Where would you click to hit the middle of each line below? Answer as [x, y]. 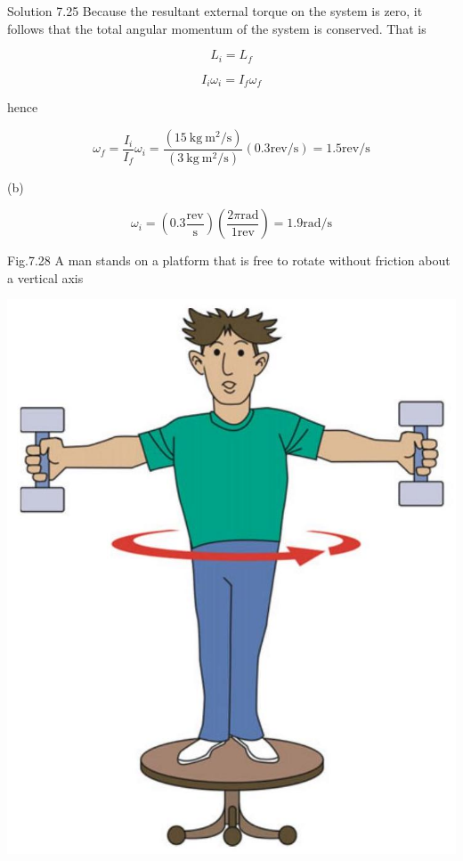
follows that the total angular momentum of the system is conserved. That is [217, 28]
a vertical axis [45, 277]
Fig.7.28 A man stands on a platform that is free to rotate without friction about [229, 260]
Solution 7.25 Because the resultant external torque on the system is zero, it [215, 11]
